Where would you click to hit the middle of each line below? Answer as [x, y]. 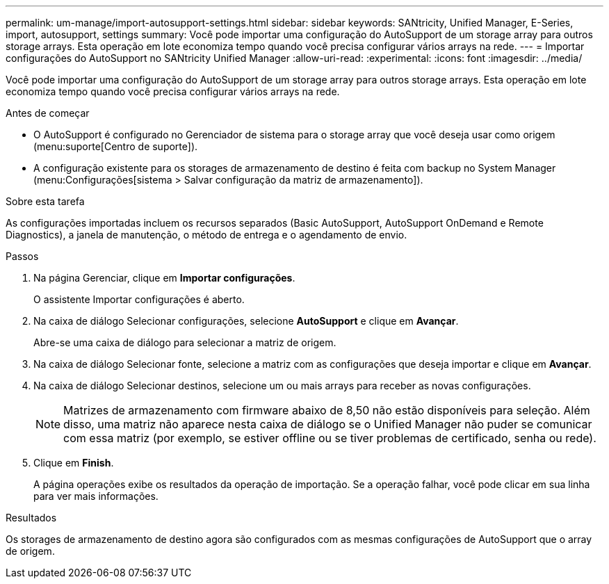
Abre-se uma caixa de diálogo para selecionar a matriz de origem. [185, 342]
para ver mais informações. [96, 496]
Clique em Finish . [74, 463]
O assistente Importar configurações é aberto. [139, 299]
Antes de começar [48, 113]
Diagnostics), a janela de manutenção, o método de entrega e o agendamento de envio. [206, 235]
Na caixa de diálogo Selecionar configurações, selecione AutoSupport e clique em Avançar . [246, 321]
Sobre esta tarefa [45, 201]
